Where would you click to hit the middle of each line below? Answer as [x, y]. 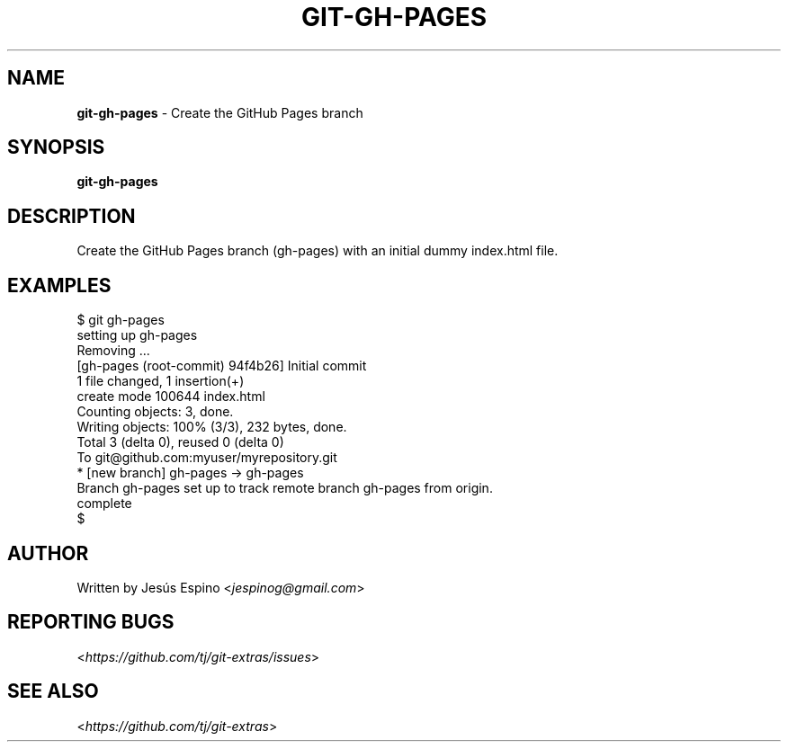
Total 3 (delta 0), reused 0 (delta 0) [180, 442]
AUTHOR [48, 553]
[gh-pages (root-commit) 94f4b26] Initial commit [222, 366]
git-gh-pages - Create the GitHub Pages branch [220, 112]
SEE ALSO [53, 691]
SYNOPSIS [56, 147]
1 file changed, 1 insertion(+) [161, 381]
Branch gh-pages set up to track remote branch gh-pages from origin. [285, 488]
